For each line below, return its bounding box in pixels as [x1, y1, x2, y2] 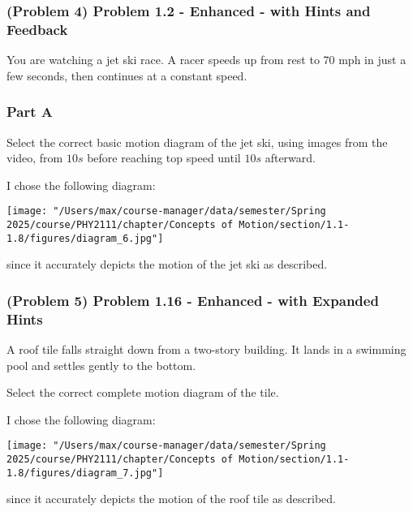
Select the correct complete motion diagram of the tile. [6, 384, 279, 401]
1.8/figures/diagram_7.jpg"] [6, 467, 164, 479]
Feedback [6, 19, 68, 39]
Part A [6, 101, 54, 122]
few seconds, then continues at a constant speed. [6, 67, 247, 84]
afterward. [265, 149, 316, 166]
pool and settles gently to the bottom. [6, 356, 196, 373]
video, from [6, 149, 63, 166]
